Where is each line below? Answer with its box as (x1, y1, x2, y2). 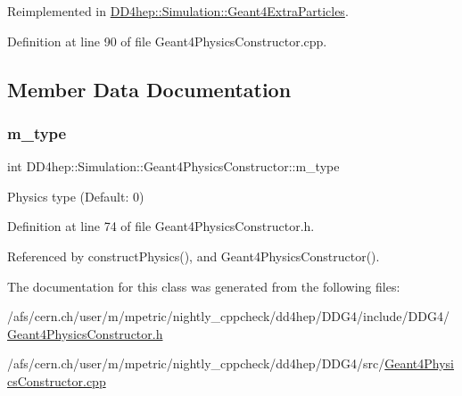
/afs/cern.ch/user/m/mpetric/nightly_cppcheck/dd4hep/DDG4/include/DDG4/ (7, 307, 450, 326)
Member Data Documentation (7, 75, 292, 103)
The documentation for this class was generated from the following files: (7, 276, 400, 295)
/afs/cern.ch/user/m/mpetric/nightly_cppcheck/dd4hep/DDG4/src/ (7, 354, 385, 373)
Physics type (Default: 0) (7, 186, 144, 205)
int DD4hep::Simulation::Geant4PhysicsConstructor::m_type (7, 157, 340, 176)
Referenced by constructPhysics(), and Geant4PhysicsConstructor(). (7, 246, 380, 265)
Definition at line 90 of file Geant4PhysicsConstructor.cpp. (7, 31, 327, 50)
